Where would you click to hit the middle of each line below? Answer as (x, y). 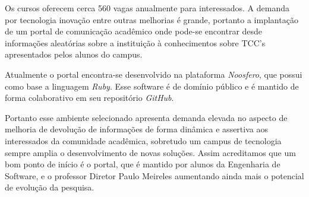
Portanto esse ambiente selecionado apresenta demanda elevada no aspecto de (146, 117)
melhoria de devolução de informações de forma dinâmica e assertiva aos (136, 129)
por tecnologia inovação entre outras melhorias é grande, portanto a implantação (152, 19)
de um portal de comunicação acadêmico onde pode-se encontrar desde (134, 31)
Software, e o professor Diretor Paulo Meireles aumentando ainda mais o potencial (154, 175)
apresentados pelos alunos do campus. (74, 54)
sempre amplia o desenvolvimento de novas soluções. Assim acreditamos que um (150, 152)
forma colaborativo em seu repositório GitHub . (89, 98)
